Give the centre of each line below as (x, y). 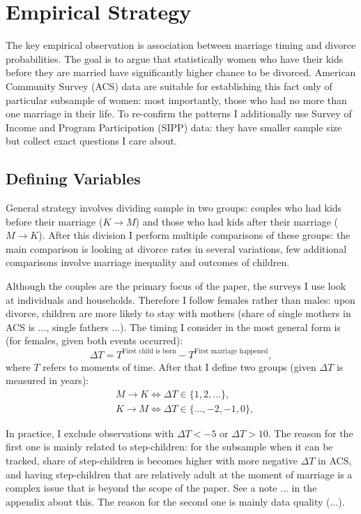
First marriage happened (231, 352)
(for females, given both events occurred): (94, 340)
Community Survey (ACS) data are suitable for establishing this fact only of (169, 86)
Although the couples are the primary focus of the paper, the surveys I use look (176, 286)
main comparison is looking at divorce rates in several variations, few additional (176, 248)
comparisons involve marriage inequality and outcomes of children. (148, 262)
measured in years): (47, 380)
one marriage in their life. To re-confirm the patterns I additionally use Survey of (179, 113)
